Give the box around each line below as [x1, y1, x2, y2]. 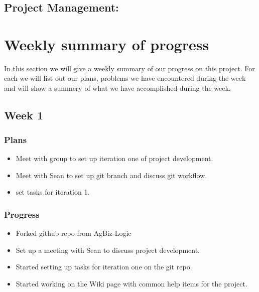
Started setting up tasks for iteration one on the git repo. [16, 261, 192, 272]
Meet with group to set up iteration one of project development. [16, 153, 213, 164]
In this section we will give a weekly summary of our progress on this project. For [4, 63, 255, 73]
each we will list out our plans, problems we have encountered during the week [4, 73, 246, 83]
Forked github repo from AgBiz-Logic [16, 228, 132, 238]
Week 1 [4, 107, 43, 122]
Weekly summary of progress [4, 34, 209, 54]
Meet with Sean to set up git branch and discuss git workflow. [16, 170, 207, 180]
